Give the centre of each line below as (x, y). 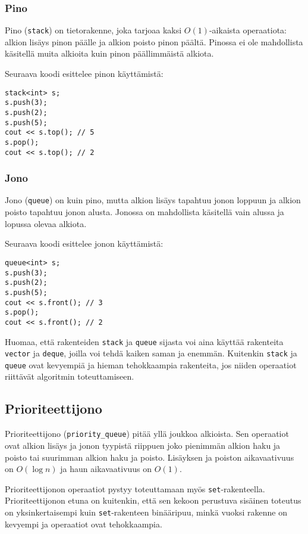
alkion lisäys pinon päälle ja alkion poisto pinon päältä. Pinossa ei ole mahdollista (154, 41)
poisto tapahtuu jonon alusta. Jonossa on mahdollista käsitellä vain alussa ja (144, 212)
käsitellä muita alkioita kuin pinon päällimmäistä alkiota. (109, 53)
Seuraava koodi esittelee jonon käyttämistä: (84, 243)
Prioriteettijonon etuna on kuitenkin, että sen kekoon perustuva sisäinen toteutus (153, 500)
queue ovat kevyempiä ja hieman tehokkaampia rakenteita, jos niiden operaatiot (151, 364)
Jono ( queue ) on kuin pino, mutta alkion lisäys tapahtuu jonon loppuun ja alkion (153, 200)
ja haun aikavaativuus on (106, 469)
